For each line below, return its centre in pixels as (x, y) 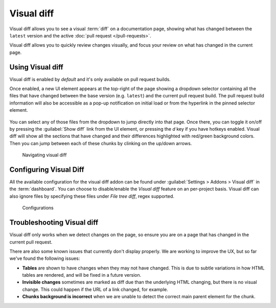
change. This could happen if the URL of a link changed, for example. (95, 289)
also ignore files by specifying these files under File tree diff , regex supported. (92, 196)
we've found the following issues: (45, 258)
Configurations (38, 208)
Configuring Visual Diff (47, 169)
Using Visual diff (36, 67)
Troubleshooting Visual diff (54, 223)
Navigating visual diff (44, 155)
